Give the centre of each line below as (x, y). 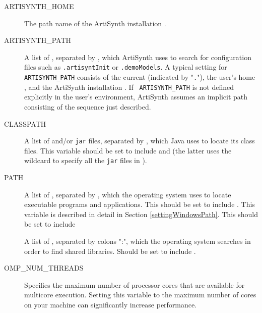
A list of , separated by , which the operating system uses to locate (128, 194)
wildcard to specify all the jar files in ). (86, 160)
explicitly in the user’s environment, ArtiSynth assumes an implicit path (136, 97)
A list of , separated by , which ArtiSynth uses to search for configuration (138, 57)
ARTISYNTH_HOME (39, 6)
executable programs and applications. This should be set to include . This (140, 204)
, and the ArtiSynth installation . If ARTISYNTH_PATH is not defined (129, 87)
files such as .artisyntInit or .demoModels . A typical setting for (126, 67)
